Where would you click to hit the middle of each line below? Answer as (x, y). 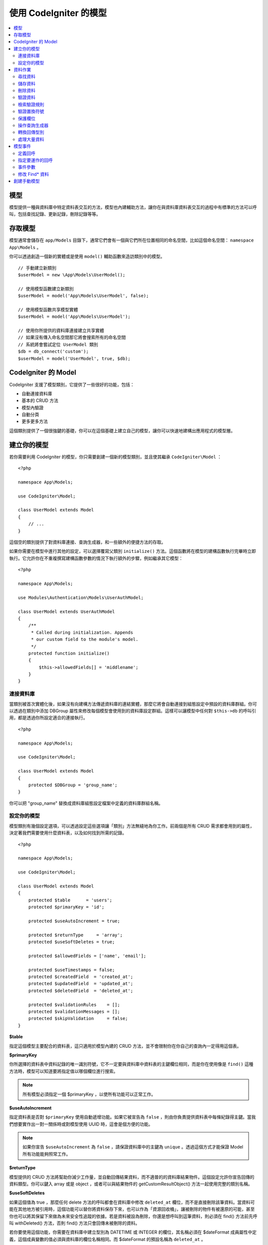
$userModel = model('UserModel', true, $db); (74, 358)
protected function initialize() (69, 653)
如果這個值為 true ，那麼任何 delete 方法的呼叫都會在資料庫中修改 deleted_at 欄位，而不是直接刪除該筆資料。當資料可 (132, 1202)
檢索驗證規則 (31, 104)
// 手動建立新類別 (37, 268)
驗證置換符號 (31, 112)
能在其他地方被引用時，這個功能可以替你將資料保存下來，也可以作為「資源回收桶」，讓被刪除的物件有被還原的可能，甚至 (132, 1209)
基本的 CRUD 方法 (40, 400)
